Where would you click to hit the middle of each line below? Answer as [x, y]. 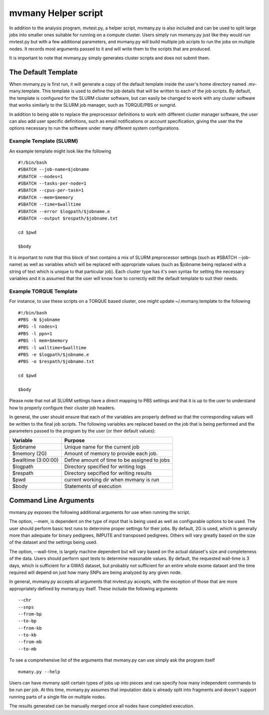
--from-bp [30, 614]
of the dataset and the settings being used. [53, 542]
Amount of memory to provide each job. [111, 454]
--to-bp [27, 621]
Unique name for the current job [102, 447]
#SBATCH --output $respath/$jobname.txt [68, 219]
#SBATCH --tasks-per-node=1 [52, 184]
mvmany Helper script [56, 13]
